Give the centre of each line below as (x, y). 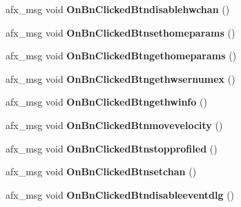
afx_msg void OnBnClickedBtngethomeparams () (121, 56)
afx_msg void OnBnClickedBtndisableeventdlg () (120, 194)
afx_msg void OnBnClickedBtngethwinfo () (106, 102)
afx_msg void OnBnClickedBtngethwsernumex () (120, 78)
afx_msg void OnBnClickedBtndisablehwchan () (118, 9)
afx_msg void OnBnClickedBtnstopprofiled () (112, 148)
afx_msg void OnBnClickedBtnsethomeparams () (120, 32)
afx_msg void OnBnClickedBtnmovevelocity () (114, 125)
